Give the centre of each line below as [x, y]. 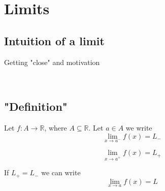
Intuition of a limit [54, 40]
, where [56, 127]
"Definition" [36, 106]
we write [139, 127]
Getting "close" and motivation [52, 62]
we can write [61, 172]
